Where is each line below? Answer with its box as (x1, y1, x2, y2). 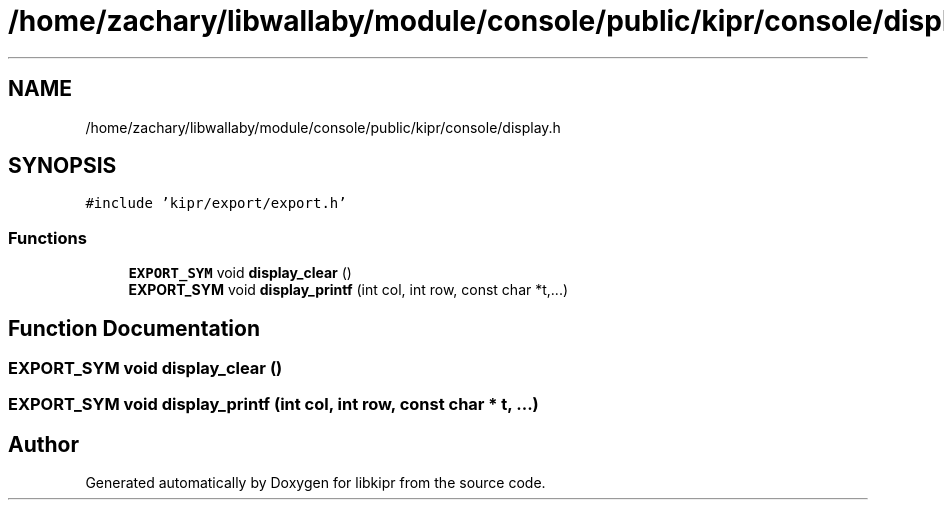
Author (8, 431, 79, 457)
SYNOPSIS (8, 153, 117, 179)
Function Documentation (8, 315, 260, 341)
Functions (8, 227, 87, 248)
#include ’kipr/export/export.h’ (85, 195, 347, 212)
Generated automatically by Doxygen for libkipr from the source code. (85, 474, 546, 492)
